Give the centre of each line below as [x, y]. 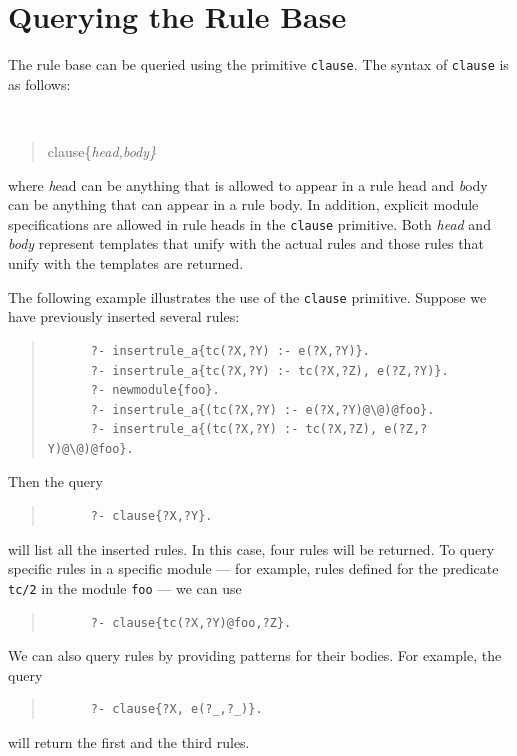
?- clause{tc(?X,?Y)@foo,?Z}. [191, 622]
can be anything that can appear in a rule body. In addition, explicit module [243, 204]
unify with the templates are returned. [126, 263]
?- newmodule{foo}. [155, 390]
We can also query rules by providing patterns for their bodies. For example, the [255, 655]
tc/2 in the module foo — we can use [125, 587]
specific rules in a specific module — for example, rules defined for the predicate [253, 568]
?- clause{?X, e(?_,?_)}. [176, 709]
